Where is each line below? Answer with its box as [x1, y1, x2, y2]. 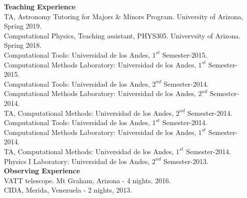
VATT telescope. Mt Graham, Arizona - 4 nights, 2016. [4, 175, 171, 185]
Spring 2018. [4, 40, 42, 50]
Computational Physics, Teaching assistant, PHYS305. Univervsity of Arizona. [4, 30, 241, 40]
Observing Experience [4, 165, 80, 176]
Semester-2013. [163, 156, 209, 166]
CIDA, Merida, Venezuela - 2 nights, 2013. [4, 185, 132, 195]
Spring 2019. [4, 21, 42, 31]
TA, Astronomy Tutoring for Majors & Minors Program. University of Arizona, [4, 11, 244, 21]
